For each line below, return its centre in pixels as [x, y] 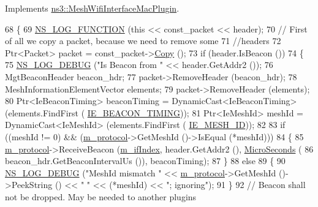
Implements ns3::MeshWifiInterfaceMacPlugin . [92, 8]
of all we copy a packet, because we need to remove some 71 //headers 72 [143, 41]
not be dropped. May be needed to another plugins [101, 196]
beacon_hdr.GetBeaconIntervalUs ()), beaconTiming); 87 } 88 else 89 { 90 [145, 161]
